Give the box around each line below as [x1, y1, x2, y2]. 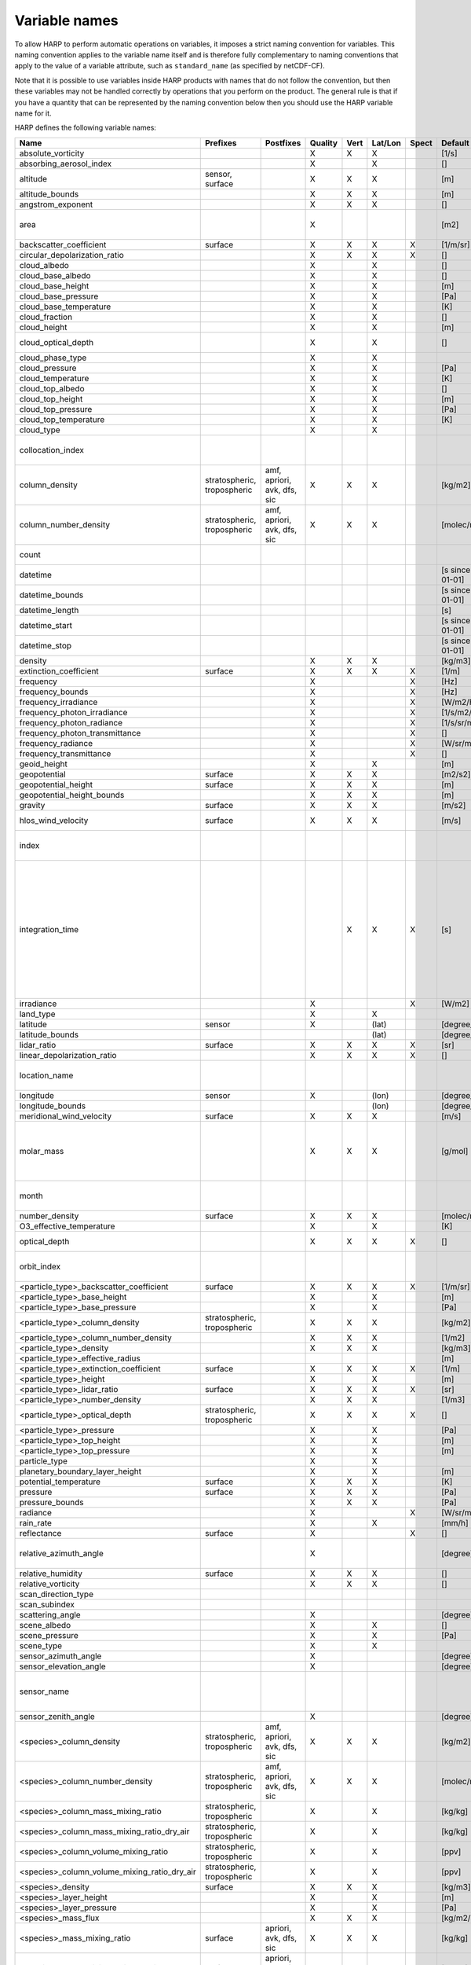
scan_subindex [19, 1599, 75, 1610]
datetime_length [19, 604, 79, 615]
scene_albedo [19, 1619, 71, 1630]
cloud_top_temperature [19, 413, 105, 424]
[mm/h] [440, 1517, 469, 1528]
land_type [19, 1008, 56, 1019]
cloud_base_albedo [19, 270, 91, 281]
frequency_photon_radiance [19, 717, 123, 728]
